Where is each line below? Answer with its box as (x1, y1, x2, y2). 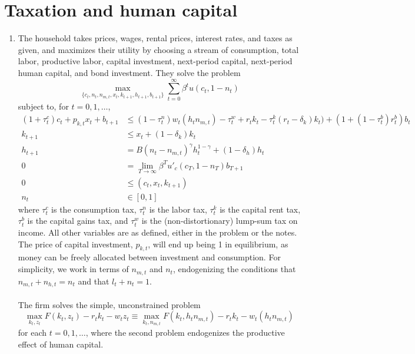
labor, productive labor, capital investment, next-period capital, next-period (18, 55, 293, 67)
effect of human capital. (18, 338, 104, 350)
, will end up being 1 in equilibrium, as (148, 237, 288, 250)
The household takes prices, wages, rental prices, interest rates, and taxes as (18, 32, 293, 44)
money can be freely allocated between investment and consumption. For (18, 251, 281, 263)
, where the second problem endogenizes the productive (85, 326, 285, 338)
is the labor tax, (149, 203, 207, 215)
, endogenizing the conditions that (172, 263, 296, 275)
